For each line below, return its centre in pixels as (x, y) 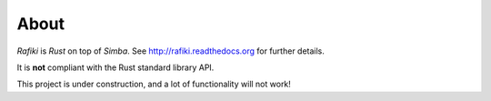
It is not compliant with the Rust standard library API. (115, 67)
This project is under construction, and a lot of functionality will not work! (154, 84)
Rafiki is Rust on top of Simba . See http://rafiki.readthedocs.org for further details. (170, 51)
